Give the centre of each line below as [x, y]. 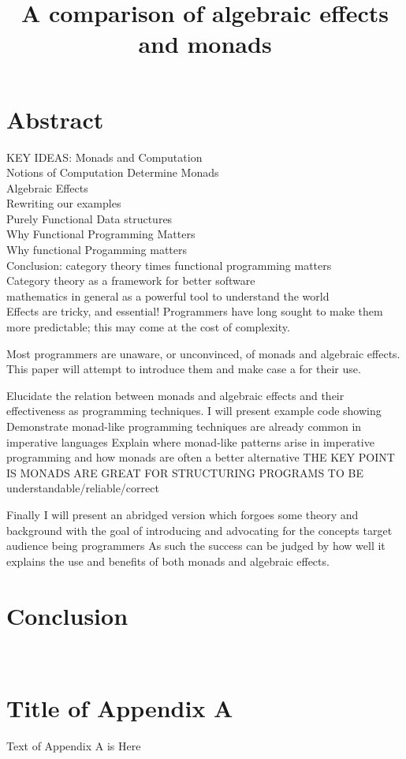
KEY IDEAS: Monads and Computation [104, 157]
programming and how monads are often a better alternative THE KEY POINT [201, 457]
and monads [205, 44]
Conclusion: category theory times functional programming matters [169, 265]
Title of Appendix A [120, 708]
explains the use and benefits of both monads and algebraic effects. [168, 561]
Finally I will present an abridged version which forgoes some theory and [183, 514]
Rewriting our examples [64, 203]
